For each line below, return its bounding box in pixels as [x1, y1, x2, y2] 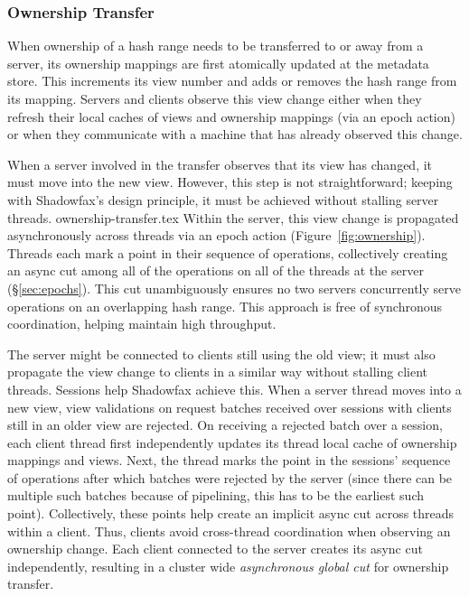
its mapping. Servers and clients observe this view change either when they [7, 89, 422, 107]
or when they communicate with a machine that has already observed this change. [7, 125, 463, 144]
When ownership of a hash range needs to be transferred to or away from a [7, 36, 424, 55]
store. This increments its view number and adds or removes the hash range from [7, 71, 457, 90]
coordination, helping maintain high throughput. [7, 314, 277, 333]
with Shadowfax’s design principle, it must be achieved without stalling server [7, 190, 439, 209]
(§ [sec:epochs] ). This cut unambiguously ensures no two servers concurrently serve [7, 278, 461, 297]
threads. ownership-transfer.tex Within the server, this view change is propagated [7, 208, 459, 227]
